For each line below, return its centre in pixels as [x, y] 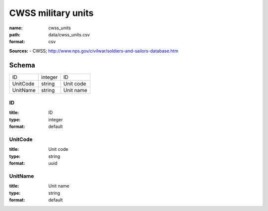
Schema [22, 65]
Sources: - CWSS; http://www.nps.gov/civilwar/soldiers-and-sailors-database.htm [94, 51]
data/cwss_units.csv [69, 34]
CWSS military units [51, 13]
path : [15, 34]
